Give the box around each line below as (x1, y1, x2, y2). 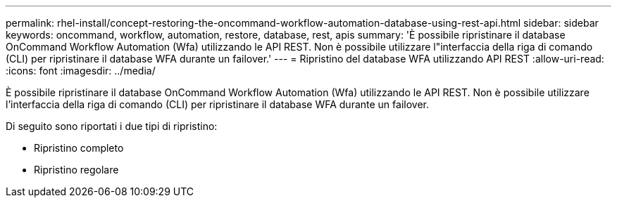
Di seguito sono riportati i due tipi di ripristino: (6, 120, 218, 132)
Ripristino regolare (34, 164, 119, 176)
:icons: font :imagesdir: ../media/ (6, 65, 156, 77)
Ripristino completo (34, 142, 124, 154)
